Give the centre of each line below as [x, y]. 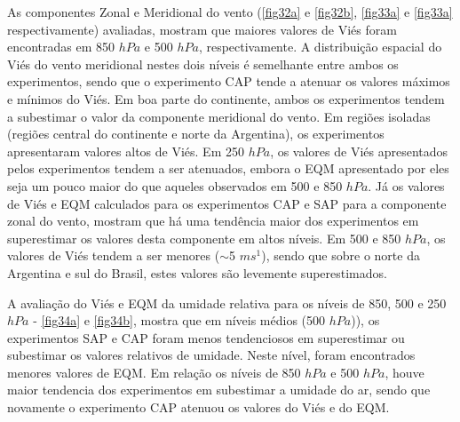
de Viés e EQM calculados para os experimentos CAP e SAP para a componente [227, 203]
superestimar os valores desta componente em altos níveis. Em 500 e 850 [204, 238]
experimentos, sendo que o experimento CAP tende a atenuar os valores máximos [229, 81]
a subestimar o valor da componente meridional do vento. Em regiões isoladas [219, 116]
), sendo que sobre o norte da [341, 255]
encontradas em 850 [61, 47]
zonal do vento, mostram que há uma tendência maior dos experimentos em [213, 221]
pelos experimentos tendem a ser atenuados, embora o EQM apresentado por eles [228, 168]
